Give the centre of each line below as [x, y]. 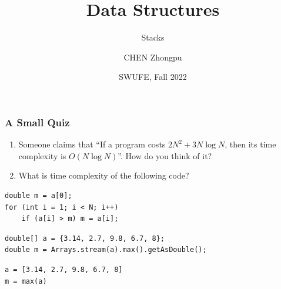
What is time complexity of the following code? [104, 175]
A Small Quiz [37, 122]
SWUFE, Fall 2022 [153, 77]
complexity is [42, 155]
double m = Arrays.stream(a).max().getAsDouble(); [106, 250]
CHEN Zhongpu [153, 57]
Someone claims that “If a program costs [92, 144]
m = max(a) [26, 281]
